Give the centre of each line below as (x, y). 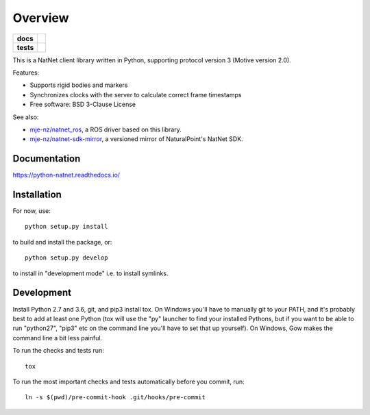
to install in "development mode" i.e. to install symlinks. (90, 273)
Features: (26, 73)
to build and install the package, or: (62, 242)
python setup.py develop (66, 258)
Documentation (47, 159)
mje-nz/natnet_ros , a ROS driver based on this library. (106, 129)
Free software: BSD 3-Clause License (83, 104)
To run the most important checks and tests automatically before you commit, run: (128, 381)
